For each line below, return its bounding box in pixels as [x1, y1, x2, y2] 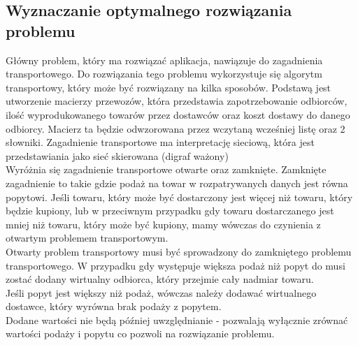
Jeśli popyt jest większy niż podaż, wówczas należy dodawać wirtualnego [6, 285, 317, 300]
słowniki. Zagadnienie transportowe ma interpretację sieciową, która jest [6, 135, 315, 149]
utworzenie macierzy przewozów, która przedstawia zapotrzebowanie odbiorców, [6, 94, 348, 108]
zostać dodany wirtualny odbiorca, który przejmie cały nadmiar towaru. [6, 272, 314, 286]
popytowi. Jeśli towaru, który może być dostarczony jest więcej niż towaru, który [6, 189, 353, 204]
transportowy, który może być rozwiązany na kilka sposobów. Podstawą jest [6, 80, 331, 94]
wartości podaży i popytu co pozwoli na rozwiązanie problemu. [6, 326, 275, 341]
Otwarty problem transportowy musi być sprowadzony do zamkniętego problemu [6, 244, 352, 258]
